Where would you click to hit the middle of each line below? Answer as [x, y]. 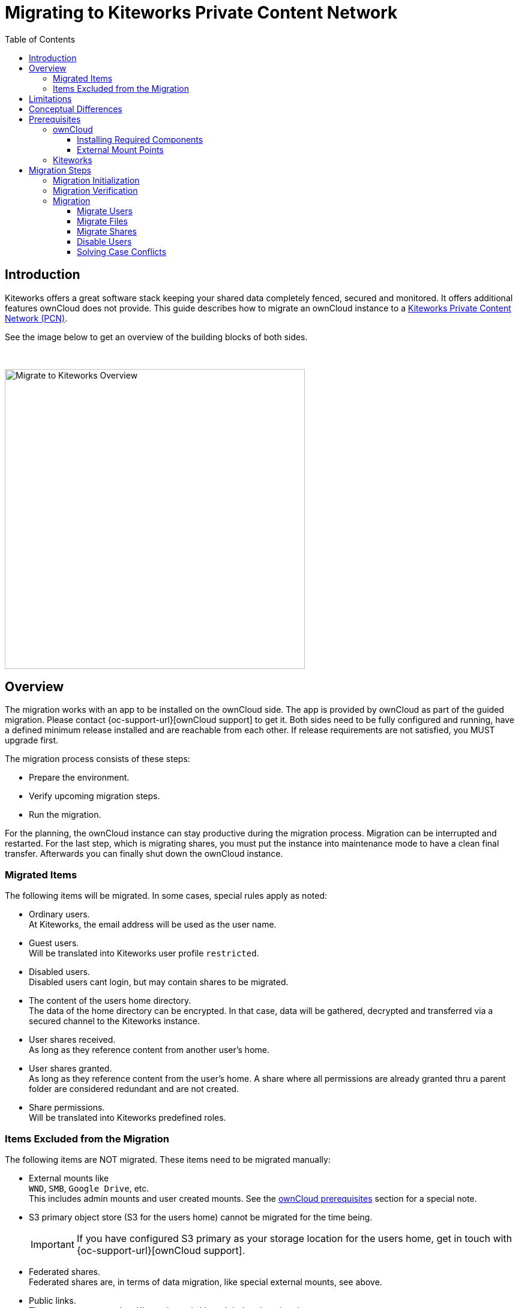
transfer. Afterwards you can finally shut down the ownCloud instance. [144, 854]
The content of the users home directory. [110, 1001]
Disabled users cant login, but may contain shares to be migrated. [159, 982]
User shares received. [72, 1040]
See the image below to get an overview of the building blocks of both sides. [156, 337]
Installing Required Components [140, 139]
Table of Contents [40, 39]
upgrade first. [32, 740]
